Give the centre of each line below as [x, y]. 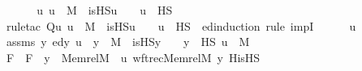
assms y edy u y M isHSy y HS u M [128, 42]
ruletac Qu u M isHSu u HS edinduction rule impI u [181, 25]
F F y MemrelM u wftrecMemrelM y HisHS [133, 57]
